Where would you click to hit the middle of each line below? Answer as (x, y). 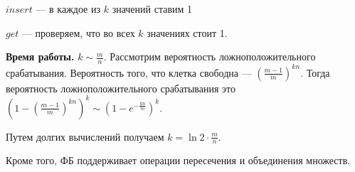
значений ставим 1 (152, 9)
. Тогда (315, 72)
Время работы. (40, 57)
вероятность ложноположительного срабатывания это (121, 88)
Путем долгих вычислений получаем (85, 136)
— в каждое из (68, 9)
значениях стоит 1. (187, 32)
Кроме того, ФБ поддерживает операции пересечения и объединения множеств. (178, 160)
